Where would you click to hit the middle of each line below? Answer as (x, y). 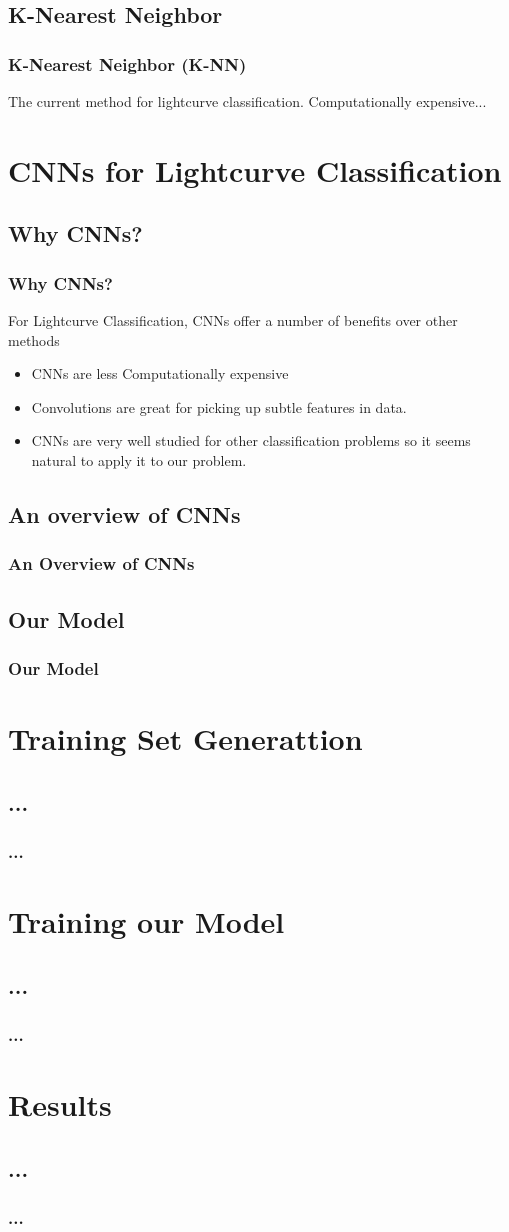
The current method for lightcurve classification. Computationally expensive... (247, 101)
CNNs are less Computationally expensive (160, 373)
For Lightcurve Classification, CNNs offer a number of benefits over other (233, 319)
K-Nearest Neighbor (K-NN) (127, 63)
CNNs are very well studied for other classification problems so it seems (251, 440)
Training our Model (146, 920)
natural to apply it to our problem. (139, 459)
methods (34, 339)
